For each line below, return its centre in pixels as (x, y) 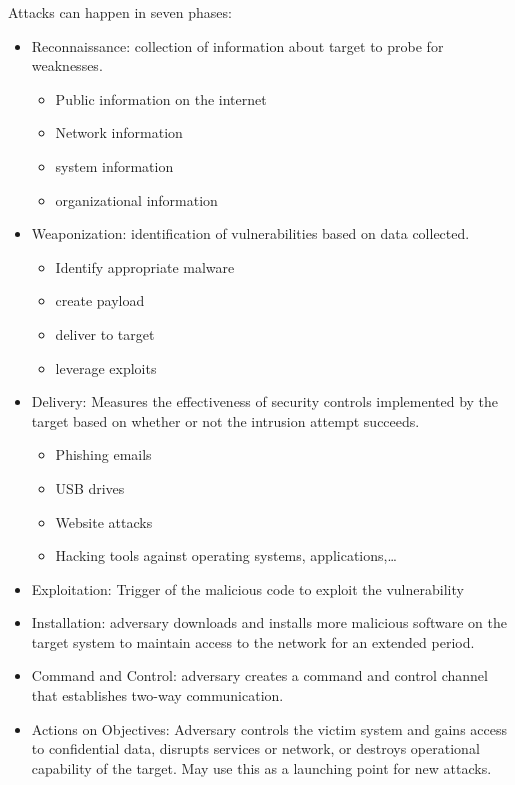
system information (114, 165)
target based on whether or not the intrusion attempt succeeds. (225, 420)
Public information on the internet (161, 98)
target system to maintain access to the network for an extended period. (253, 641)
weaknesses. (67, 65)
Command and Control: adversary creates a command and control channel (259, 675)
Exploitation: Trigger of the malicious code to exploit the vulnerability (247, 588)
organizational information (136, 199)
